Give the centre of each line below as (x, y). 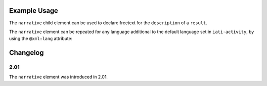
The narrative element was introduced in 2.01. (59, 77)
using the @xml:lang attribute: (41, 39)
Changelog (26, 53)
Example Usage (34, 11)
